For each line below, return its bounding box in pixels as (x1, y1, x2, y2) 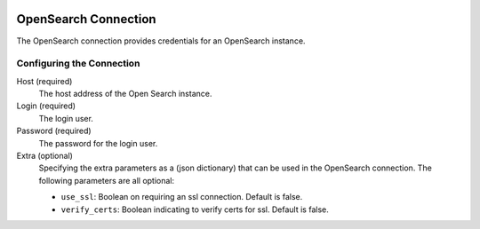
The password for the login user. (38, 138, 158, 148)
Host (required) (16, 75, 73, 86)
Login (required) (16, 100, 76, 111)
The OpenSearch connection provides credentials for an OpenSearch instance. (16, 36, 306, 46)
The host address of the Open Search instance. (38, 89, 212, 99)
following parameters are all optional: (38, 175, 175, 186)
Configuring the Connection (16, 58, 140, 70)
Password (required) (16, 125, 92, 137)
